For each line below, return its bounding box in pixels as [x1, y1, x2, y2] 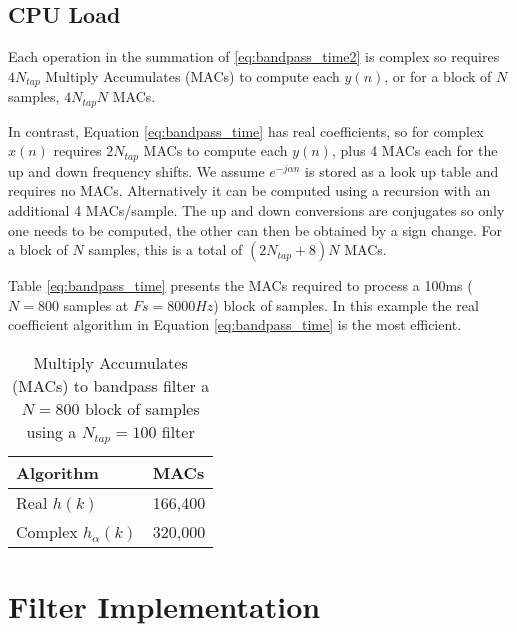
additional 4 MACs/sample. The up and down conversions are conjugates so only [8, 199, 505, 220]
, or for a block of [384, 65, 492, 86]
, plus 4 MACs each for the [331, 140, 498, 161]
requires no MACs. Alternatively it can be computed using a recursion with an [8, 180, 491, 201]
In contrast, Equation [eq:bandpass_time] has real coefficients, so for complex [8, 120, 484, 141]
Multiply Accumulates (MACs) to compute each [45, 65, 340, 86]
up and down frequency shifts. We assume [8, 160, 265, 181]
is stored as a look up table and [305, 160, 499, 181]
